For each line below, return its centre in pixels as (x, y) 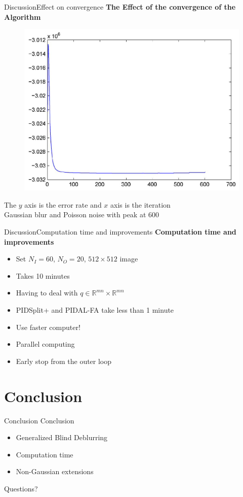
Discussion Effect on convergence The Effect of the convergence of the (120, 7)
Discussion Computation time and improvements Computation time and (120, 232)
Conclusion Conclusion (39, 420)
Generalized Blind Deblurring (62, 437)
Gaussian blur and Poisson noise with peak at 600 (82, 214)
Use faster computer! (48, 327)
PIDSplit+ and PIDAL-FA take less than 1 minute (95, 310)
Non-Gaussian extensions (55, 471)
